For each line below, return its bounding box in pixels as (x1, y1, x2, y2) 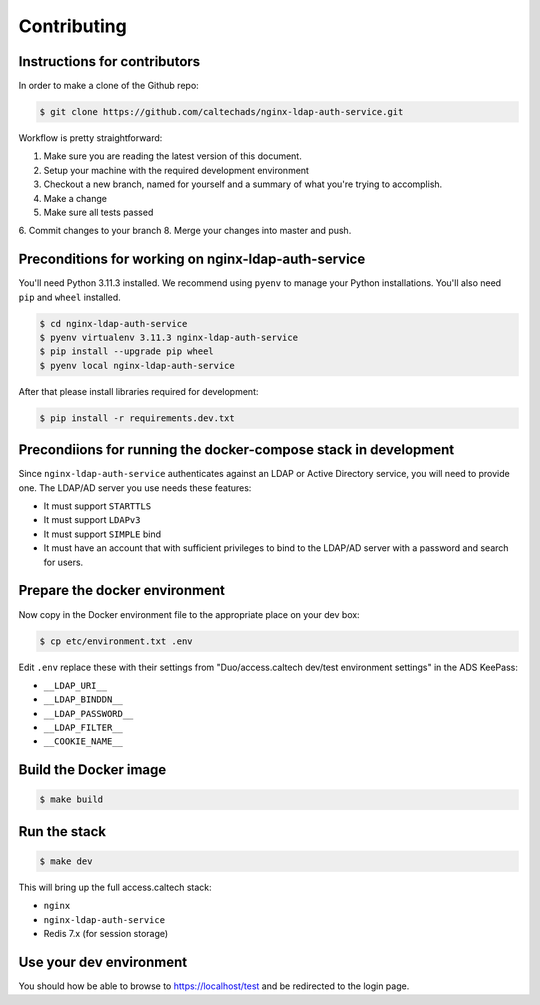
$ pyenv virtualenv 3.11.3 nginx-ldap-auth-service (39, 332, 299, 344)
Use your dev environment (18, 954, 188, 971)
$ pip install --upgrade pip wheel (39, 346, 214, 357)
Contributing (18, 15, 127, 37)
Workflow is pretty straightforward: (18, 132, 163, 144)
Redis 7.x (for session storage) (43, 928, 169, 940)
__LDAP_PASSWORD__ (43, 708, 134, 719)
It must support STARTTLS (43, 500, 152, 512)
